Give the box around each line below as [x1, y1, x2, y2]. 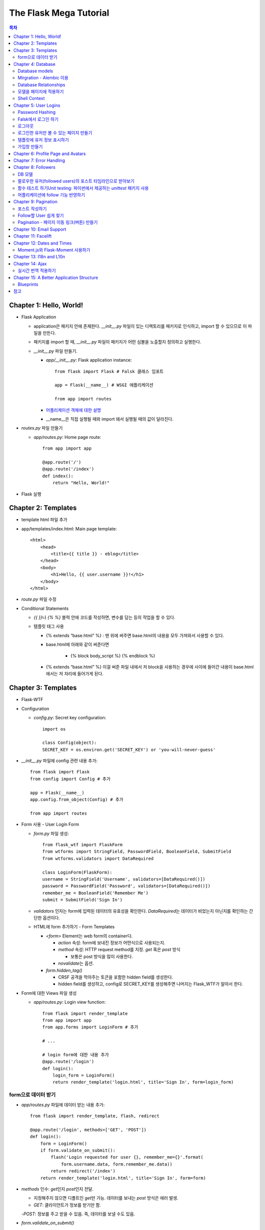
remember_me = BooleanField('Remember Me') [42, 890, 149, 895]
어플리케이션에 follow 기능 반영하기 [18, 192, 85, 198]
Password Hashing [18, 109, 56, 115]
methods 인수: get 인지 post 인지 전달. [21, 1186, 94, 1192]
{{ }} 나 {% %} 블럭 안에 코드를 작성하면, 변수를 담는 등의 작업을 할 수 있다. [33, 615, 176, 620]
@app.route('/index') [42, 466, 94, 472]
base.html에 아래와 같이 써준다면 [46, 642, 109, 647]
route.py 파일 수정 [21, 596, 56, 602]
